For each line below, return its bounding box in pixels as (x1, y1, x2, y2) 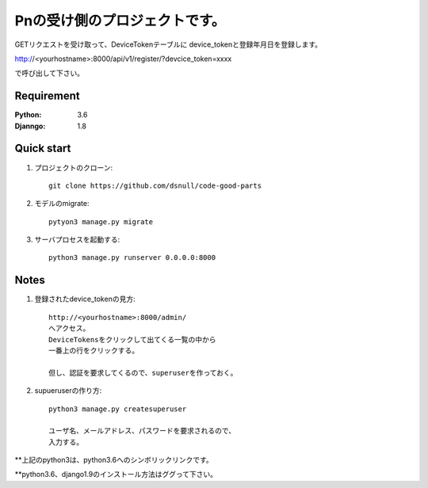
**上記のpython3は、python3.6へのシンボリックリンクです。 (14, 456, 213, 465)
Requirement (14, 90, 81, 103)
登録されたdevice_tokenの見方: (34, 294, 136, 304)
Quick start (14, 142, 71, 155)
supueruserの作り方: (34, 386, 102, 395)
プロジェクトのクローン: (34, 162, 113, 172)
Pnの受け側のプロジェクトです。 (14, 12, 226, 29)
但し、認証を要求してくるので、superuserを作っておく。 (48, 368, 238, 377)
